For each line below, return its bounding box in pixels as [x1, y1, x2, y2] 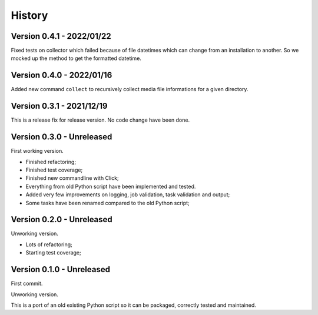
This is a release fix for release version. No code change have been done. [11, 116, 190, 123]
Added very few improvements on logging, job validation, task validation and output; [25, 191, 230, 198]
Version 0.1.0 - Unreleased [11, 264, 110, 274]
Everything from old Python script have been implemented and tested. [25, 183, 196, 190]
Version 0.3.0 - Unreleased [11, 132, 112, 142]
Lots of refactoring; [25, 241, 73, 248]
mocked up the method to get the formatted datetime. [11, 55, 141, 62]
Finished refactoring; [25, 158, 77, 165]
